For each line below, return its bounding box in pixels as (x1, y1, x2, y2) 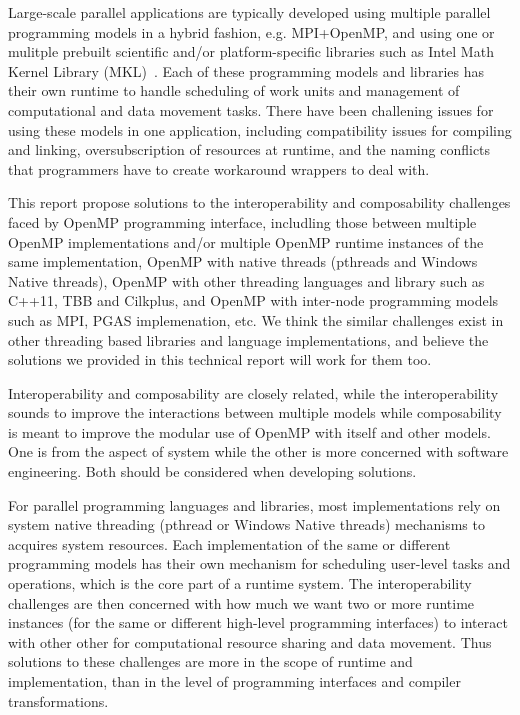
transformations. (8, 690, 109, 711)
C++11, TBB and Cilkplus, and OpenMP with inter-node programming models (8, 290, 499, 311)
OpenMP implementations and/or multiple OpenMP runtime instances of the (8, 231, 484, 252)
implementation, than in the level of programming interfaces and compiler (8, 671, 461, 691)
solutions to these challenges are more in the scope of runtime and (8, 651, 413, 672)
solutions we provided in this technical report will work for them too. (8, 349, 432, 370)
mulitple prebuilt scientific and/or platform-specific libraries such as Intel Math (8, 41, 494, 62)
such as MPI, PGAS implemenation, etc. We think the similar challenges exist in (8, 309, 504, 330)
